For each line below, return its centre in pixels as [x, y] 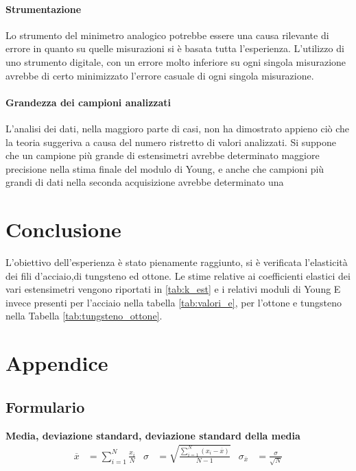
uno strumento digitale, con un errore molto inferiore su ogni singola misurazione [176, 61]
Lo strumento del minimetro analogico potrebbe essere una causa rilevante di [167, 35]
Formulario [45, 406]
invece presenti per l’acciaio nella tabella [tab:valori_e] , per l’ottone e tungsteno [174, 302]
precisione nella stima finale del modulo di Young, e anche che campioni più [165, 168]
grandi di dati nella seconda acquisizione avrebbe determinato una [145, 182]
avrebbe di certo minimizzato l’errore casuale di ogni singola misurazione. [160, 75]
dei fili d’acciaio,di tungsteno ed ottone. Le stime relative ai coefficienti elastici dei [178, 275]
